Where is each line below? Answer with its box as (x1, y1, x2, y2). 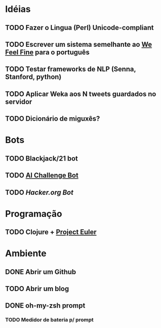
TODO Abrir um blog (5, 285, 69, 293)
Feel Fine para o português (5, 48, 90, 56)
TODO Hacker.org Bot (5, 188, 74, 196)
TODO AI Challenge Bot (5, 171, 79, 180)
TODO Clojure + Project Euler (5, 228, 97, 236)
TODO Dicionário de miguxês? (5, 115, 100, 123)
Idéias (5, 3, 31, 15)
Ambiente (5, 248, 47, 259)
